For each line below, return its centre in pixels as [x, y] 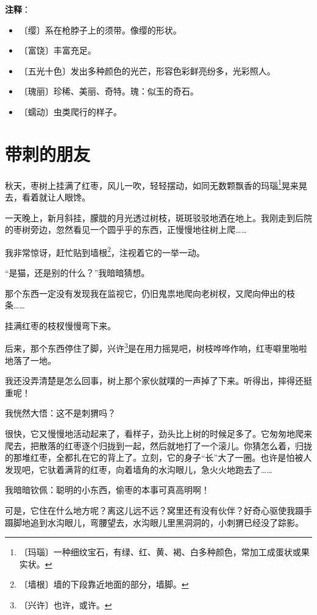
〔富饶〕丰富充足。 [58, 50]
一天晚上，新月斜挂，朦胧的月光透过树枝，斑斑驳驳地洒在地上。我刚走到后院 [158, 217]
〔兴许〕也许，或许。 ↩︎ [66, 604]
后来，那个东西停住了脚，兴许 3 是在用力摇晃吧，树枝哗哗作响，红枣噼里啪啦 [156, 347]
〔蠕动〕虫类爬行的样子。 [70, 111]
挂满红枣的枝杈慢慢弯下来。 [60, 325]
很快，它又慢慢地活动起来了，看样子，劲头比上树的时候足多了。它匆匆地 [150, 433]
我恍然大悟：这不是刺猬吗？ [60, 413]
